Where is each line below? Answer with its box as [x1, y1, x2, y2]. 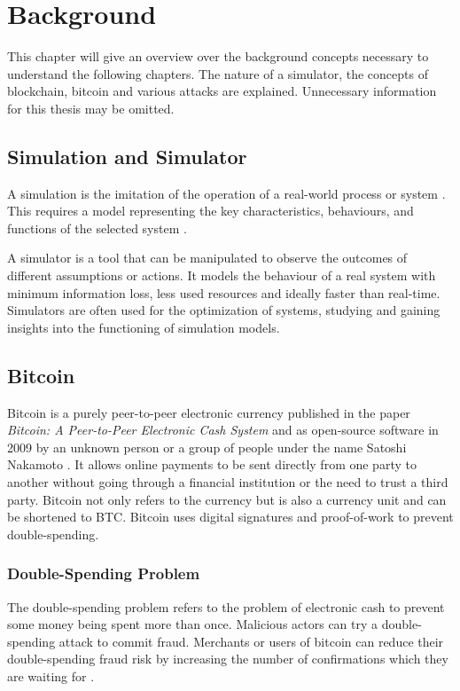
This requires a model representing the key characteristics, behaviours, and [7, 201, 414, 220]
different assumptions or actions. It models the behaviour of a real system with [7, 266, 436, 285]
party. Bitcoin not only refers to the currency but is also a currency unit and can [7, 490, 447, 508]
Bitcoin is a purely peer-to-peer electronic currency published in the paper [7, 403, 410, 421]
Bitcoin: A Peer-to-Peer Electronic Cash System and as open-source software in [7, 420, 439, 439]
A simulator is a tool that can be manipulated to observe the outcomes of [7, 248, 408, 267]
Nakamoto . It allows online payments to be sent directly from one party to [7, 455, 417, 474]
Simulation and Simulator [7, 142, 247, 169]
